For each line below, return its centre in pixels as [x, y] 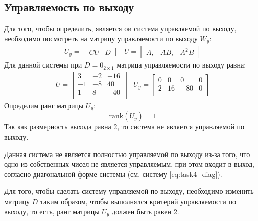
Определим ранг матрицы [44, 106]
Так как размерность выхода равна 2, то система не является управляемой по [124, 127]
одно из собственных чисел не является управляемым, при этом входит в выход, [130, 164]
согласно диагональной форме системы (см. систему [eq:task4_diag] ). [113, 174]
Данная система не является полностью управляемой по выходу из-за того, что [127, 154]
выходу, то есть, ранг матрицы [52, 211]
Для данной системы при [43, 65]
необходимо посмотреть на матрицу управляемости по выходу [101, 38]
